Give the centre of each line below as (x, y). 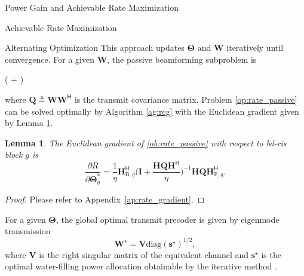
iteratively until (255, 47)
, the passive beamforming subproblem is (182, 59)
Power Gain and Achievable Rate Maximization (92, 7)
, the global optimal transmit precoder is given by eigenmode (168, 219)
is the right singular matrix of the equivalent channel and (144, 254)
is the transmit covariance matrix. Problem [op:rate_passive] (186, 99)
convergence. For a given (50, 59)
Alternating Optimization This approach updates (95, 47)
